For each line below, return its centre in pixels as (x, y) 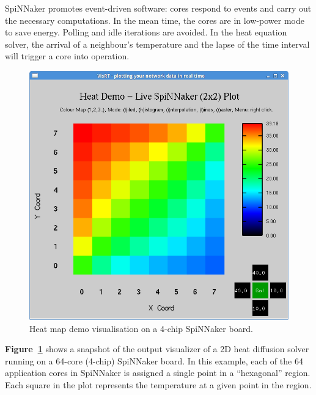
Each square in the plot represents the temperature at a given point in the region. (158, 385)
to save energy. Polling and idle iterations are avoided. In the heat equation (146, 32)
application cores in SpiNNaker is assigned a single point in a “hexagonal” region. (158, 373)
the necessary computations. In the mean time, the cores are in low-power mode (155, 20)
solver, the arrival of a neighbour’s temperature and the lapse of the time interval (157, 44)
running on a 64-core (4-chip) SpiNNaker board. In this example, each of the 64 (154, 360)
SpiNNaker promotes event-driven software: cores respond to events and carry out (158, 8)
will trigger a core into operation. (67, 56)
